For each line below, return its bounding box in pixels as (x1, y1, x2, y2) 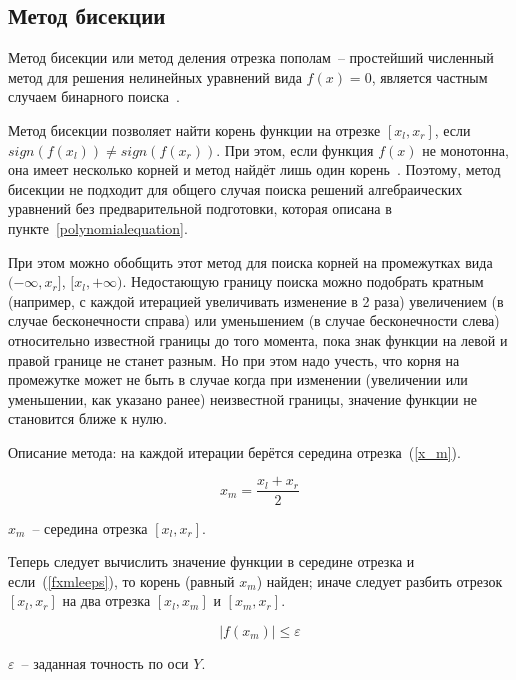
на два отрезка (62, 590, 151, 611)
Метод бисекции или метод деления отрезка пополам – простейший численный (8, 47, 494, 68)
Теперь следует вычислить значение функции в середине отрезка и (8, 551, 415, 572)
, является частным (371, 66, 488, 87)
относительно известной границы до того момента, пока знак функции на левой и (8, 329, 508, 350)
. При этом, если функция (216, 139, 374, 160)
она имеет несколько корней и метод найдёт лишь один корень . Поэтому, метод (8, 159, 501, 180)
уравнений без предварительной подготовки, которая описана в (8, 198, 392, 219)
